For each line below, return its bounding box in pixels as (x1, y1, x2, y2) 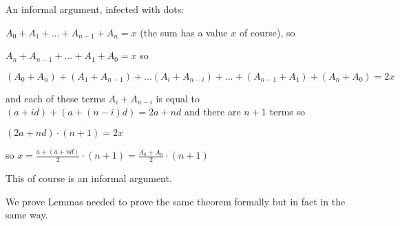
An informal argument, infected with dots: (6, 2, 185, 16)
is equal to (156, 91, 200, 105)
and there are (184, 104, 241, 119)
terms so (269, 104, 306, 119)
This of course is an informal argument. (6, 171, 172, 185)
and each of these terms (6, 91, 105, 105)
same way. (6, 207, 48, 222)
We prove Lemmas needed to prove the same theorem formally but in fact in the (6, 194, 346, 208)
